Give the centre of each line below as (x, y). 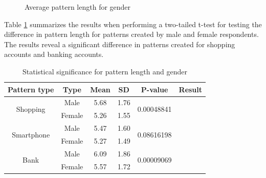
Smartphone (31, 134)
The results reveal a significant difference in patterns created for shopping (120, 44)
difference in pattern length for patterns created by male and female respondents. (131, 34)
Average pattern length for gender (78, 7)
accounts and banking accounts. (54, 54)
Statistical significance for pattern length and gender (105, 71)
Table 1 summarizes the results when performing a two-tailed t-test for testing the (133, 24)
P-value (154, 89)
